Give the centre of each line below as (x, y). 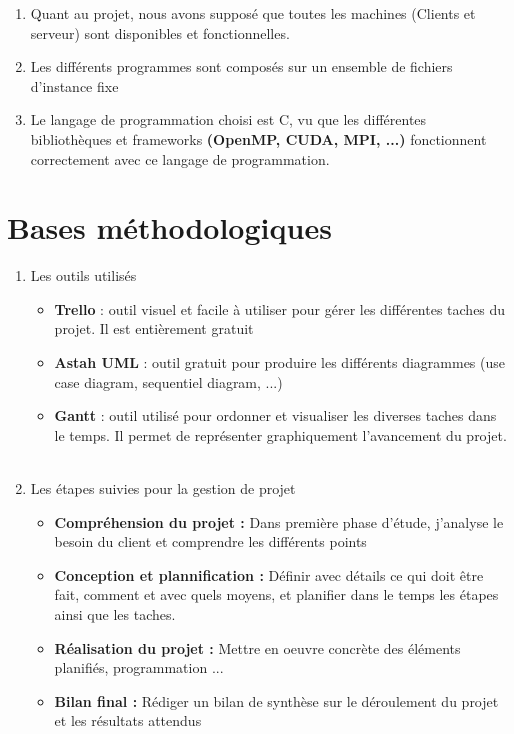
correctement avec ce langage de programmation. (180, 158)
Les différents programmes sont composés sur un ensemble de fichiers (241, 66)
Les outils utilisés (83, 275)
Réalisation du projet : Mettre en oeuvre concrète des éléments (257, 647)
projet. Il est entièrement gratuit (154, 328)
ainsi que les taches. (115, 614)
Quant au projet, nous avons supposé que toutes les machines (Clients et (253, 13)
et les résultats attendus (128, 720)
